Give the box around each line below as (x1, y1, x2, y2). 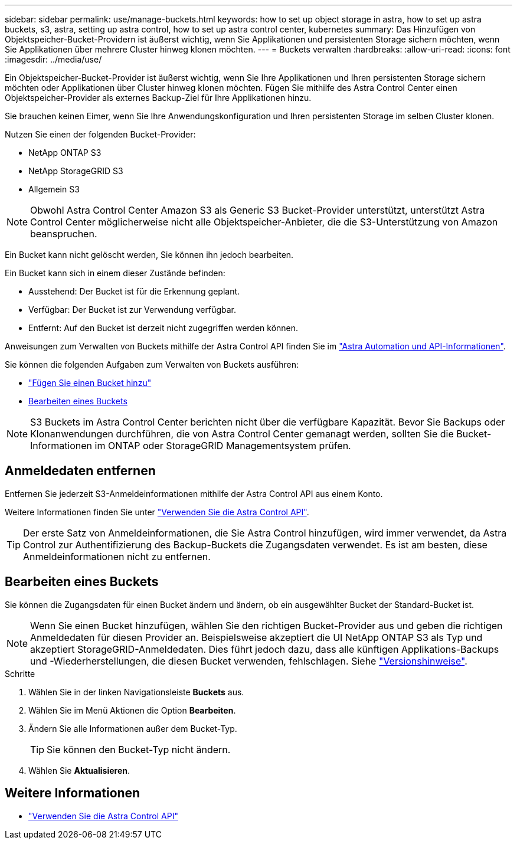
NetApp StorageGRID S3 (28, 166, 123, 176)
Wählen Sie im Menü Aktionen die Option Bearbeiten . (28, 705, 236, 715)
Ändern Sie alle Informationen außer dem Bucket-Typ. (28, 723, 237, 734)
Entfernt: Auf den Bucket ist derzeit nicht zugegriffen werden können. (28, 323, 299, 333)
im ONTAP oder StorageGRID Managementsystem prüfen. (94, 440, 351, 452)
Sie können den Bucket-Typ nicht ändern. (47, 743, 231, 755)
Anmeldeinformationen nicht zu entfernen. (23, 550, 211, 562)
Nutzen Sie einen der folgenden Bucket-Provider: (5, 129, 196, 139)
